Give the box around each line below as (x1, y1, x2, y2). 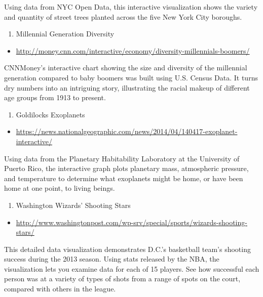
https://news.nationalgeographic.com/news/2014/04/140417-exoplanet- (16, 126, 238, 137)
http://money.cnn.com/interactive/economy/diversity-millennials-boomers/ (16, 45, 250, 56)
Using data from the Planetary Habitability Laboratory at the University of (4, 153, 240, 163)
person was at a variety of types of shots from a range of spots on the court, (4, 273, 241, 284)
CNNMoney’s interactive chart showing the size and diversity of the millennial (4, 62, 247, 73)
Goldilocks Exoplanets (16, 109, 85, 119)
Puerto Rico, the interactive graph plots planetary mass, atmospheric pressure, (4, 163, 249, 174)
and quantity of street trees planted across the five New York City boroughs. (4, 11, 242, 22)
